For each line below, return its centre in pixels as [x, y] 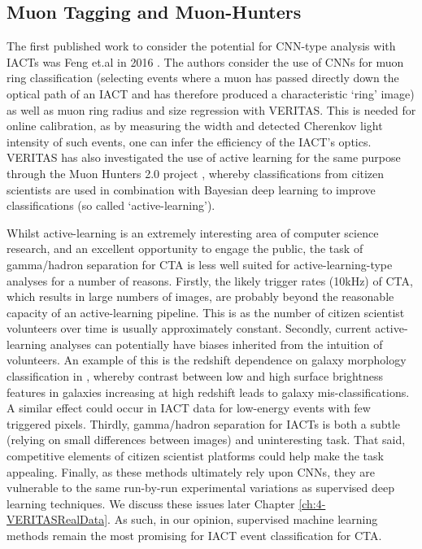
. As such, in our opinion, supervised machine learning [243, 519]
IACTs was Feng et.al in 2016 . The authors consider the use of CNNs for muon [205, 61]
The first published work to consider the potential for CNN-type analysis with [201, 46]
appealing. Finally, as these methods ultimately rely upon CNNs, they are [191, 471]
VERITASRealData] [57, 519]
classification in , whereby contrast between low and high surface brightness [195, 376]
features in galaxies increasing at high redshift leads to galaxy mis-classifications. [208, 392]
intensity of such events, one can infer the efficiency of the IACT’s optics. [189, 141]
